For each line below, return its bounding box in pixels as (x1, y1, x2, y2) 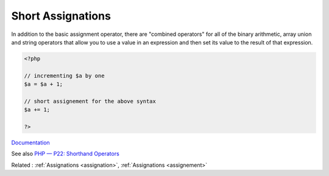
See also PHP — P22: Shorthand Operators (11, 150, 120, 158)
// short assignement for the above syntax (24, 97, 157, 105)
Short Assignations (11, 9, 111, 23)
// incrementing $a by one (24, 72, 105, 79)
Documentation (11, 139, 50, 146)
